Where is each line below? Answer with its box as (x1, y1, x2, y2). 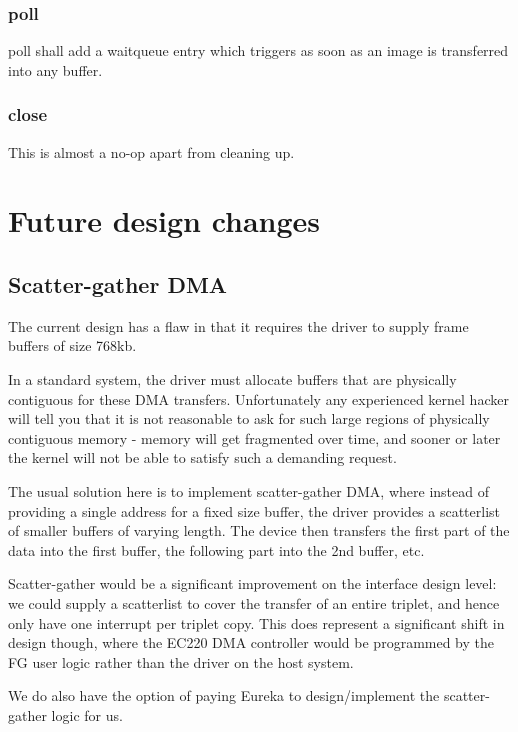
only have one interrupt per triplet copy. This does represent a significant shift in (8, 612, 505, 633)
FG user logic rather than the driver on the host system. (8, 651, 354, 672)
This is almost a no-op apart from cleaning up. (8, 141, 295, 162)
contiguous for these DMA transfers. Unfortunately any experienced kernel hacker (8, 388, 509, 409)
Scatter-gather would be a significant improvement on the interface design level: (8, 573, 497, 594)
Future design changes (8, 200, 321, 241)
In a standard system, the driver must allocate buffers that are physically (8, 368, 457, 389)
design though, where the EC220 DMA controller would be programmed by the (8, 632, 495, 653)
